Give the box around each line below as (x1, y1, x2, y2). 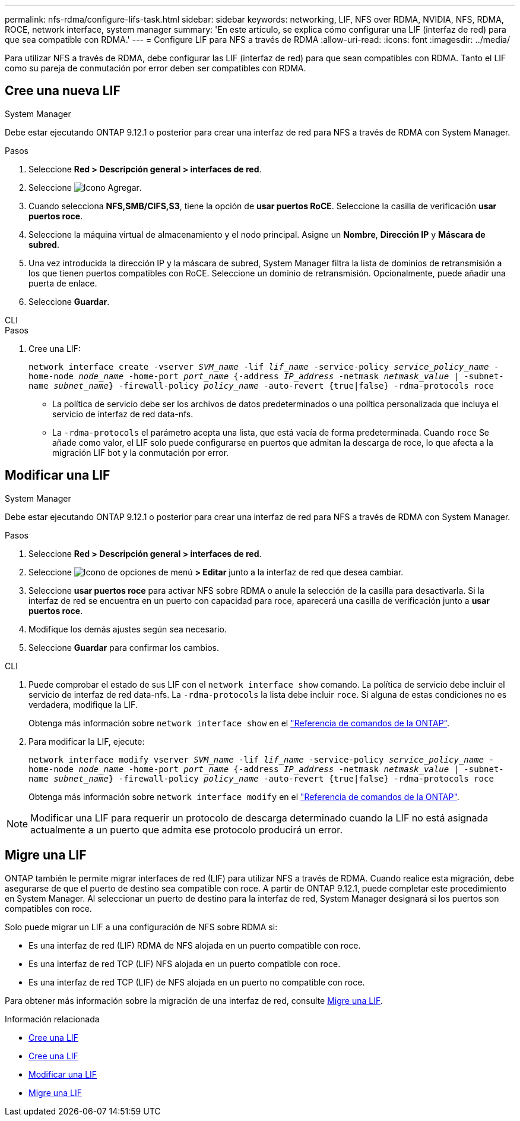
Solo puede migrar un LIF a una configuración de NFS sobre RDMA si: (5, 921, 278, 932)
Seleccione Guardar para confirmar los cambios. (28, 642, 220, 653)
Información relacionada (5, 1013, 100, 1024)
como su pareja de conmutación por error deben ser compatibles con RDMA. (5, 63, 306, 73)
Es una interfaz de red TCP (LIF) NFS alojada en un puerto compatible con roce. (28, 958, 341, 969)
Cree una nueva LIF (5, 83, 121, 99)
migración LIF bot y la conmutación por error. (52, 447, 229, 458)
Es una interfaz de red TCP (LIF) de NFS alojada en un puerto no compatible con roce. (28, 977, 365, 987)
